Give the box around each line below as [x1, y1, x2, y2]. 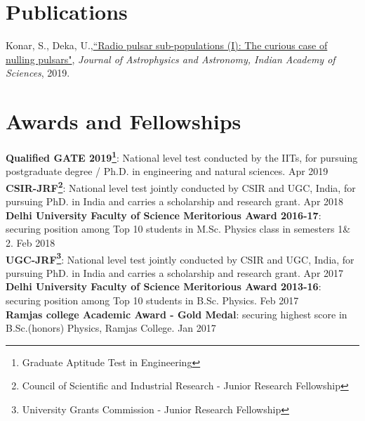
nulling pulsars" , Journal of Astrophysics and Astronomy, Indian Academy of [6, 51, 336, 66]
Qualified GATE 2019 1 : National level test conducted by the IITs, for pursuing [6, 148, 358, 164]
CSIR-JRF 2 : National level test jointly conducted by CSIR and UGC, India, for [6, 178, 356, 195]
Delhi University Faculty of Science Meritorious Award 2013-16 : [6, 279, 321, 294]
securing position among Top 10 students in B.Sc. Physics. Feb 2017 [6, 292, 299, 307]
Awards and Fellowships [6, 107, 241, 136]
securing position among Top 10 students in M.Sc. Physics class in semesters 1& [6, 221, 351, 236]
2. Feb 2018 [6, 235, 55, 250]
